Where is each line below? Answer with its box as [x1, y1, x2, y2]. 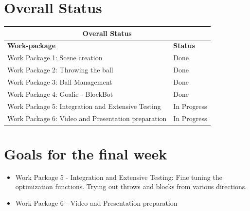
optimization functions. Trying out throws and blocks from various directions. [15, 181, 247, 192]
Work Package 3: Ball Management [7, 77, 112, 87]
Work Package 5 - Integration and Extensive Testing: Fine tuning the [15, 172, 222, 182]
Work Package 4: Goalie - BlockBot [7, 88, 113, 99]
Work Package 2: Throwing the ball [7, 65, 113, 75]
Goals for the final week [4, 143, 167, 163]
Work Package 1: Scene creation [7, 53, 103, 63]
